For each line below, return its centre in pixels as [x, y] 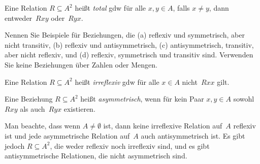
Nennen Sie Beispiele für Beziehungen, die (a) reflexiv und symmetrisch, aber [125, 35]
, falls [181, 8]
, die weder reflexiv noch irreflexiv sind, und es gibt [130, 145]
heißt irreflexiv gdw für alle [117, 81]
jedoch [15, 145]
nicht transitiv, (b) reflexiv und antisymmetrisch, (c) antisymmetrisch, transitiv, [129, 44]
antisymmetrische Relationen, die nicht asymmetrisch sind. [96, 156]
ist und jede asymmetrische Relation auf [67, 135]
